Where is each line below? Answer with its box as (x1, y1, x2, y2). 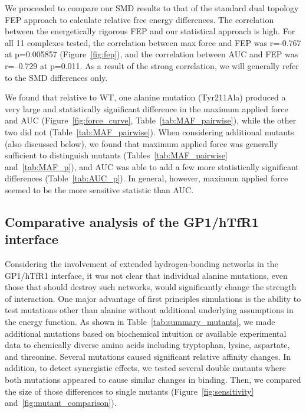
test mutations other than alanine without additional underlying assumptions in (5, 304, 294, 316)
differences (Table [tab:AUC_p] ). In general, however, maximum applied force (5, 172, 288, 184)
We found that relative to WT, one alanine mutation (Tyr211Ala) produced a (5, 91, 286, 103)
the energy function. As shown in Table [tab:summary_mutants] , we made (5, 316, 275, 328)
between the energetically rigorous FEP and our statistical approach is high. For (5, 25, 295, 37)
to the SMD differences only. (5, 71, 108, 83)
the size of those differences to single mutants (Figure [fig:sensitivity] (5, 385, 254, 397)
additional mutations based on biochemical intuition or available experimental (5, 327, 287, 339)
